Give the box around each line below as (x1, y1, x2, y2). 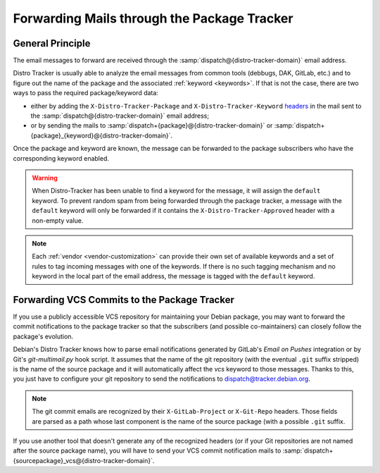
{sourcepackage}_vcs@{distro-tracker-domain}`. (13, 456, 155, 465)
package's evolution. (13, 332, 74, 340)
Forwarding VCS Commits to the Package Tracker (13, 293, 235, 306)
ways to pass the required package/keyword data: (13, 89, 158, 97)
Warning (32, 173, 58, 182)
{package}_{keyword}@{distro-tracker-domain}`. (30, 131, 173, 140)
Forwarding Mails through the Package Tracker (13, 11, 293, 26)
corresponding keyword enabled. (13, 154, 109, 162)
